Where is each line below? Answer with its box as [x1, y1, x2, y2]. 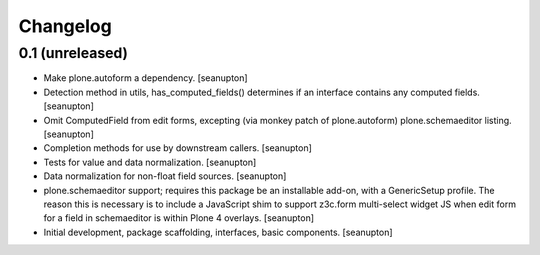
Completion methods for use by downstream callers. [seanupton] [43, 142, 312, 154]
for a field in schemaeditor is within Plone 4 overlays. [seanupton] [43, 212, 315, 224]
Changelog [18, 15, 112, 37]
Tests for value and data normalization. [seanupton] [43, 156, 257, 168]
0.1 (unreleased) [18, 44, 129, 62]
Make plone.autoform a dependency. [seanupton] [43, 72, 249, 84]
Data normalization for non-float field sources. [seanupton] [43, 170, 287, 182]
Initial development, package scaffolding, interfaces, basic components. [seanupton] [43, 226, 394, 238]
